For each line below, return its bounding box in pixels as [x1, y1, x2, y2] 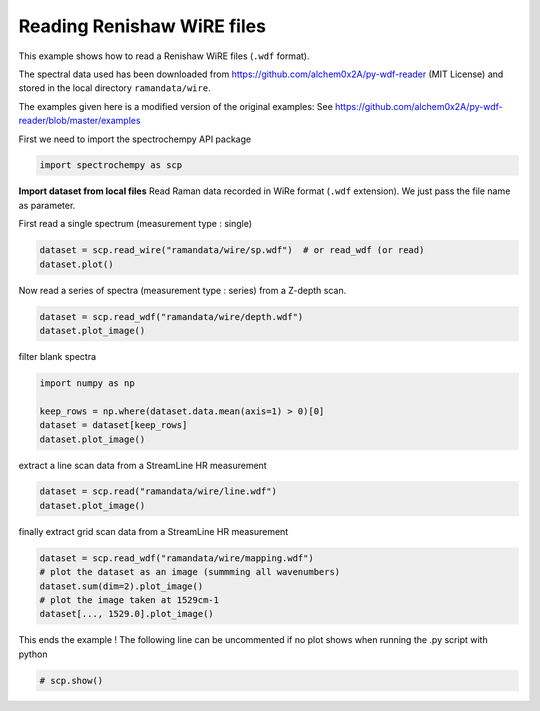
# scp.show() [39, 675, 104, 686]
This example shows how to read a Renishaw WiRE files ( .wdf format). [18, 50, 310, 62]
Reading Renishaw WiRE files [18, 15, 267, 37]
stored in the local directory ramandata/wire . [18, 82, 211, 94]
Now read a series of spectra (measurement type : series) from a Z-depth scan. [18, 284, 347, 296]
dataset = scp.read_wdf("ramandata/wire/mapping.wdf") [39, 552, 314, 564]
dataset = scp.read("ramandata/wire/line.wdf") [39, 486, 277, 497]
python [18, 648, 48, 660]
